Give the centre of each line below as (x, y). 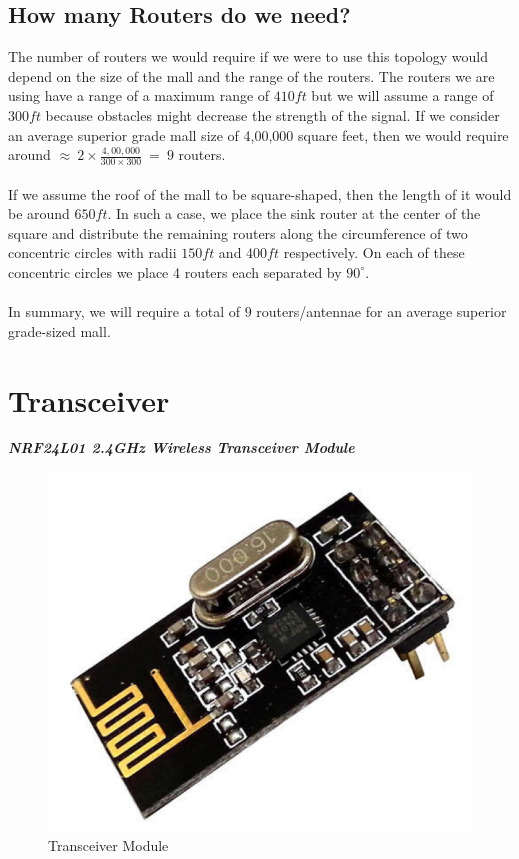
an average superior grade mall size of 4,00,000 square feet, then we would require (258, 134)
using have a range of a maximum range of (139, 95)
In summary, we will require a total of (124, 311)
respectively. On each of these (374, 252)
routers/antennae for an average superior (381, 311)
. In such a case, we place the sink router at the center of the (294, 213)
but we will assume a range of (402, 95)
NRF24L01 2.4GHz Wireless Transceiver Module (181, 447)
